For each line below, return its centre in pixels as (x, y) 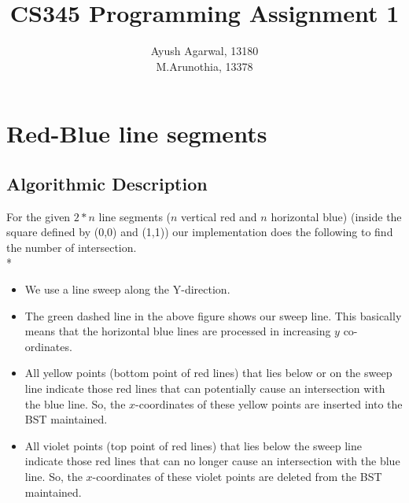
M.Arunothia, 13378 (204, 66)
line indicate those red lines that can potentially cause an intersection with (205, 388)
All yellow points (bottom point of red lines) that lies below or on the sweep (208, 373)
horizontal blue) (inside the (336, 216)
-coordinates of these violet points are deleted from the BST (237, 477)
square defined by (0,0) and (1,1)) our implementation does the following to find (200, 232)
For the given (39, 216)
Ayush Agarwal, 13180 (204, 51)
